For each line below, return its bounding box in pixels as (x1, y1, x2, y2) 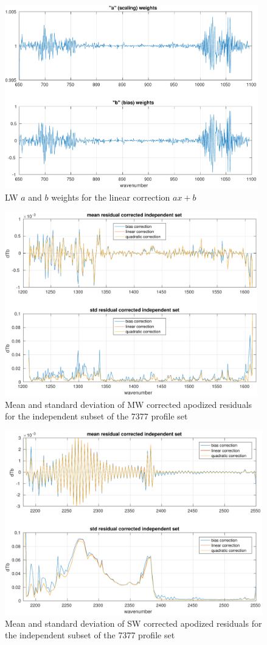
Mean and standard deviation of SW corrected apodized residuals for (5, 616, 262, 629)
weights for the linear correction (51, 190, 170, 203)
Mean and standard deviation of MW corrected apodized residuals (5, 398, 252, 410)
